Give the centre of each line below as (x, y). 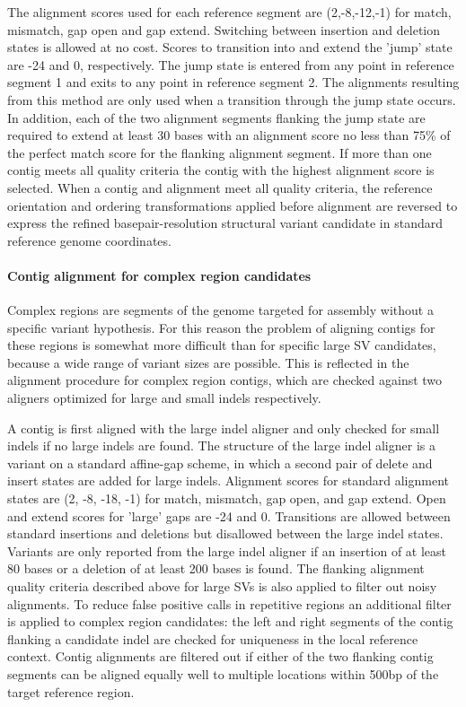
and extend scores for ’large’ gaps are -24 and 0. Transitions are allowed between (229, 515)
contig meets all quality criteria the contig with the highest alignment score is (221, 170)
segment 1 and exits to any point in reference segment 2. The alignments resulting (233, 82)
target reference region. (71, 691)
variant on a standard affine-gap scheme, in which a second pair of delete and (220, 463)
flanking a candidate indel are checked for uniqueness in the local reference (213, 638)
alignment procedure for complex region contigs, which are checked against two (225, 380)
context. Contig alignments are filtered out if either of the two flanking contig (220, 656)
